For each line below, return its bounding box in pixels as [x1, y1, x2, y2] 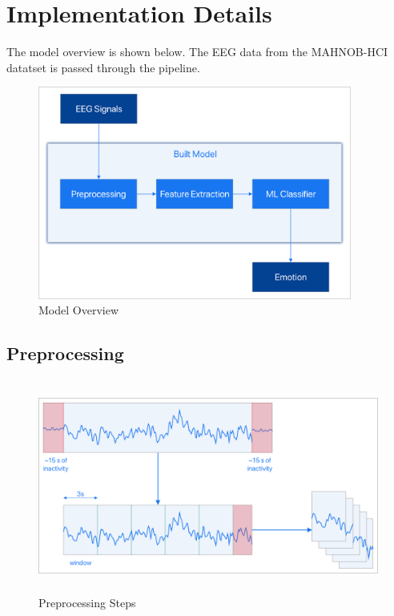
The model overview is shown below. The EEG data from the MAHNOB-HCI [6, 43, 388, 60]
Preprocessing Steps [38, 594, 136, 611]
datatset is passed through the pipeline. [6, 59, 200, 75]
